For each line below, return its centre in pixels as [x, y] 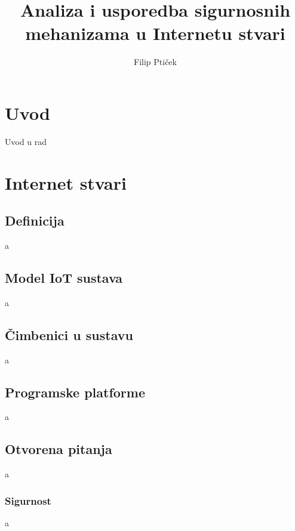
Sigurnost [28, 500]
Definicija [35, 220]
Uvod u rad [26, 141]
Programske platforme [75, 392]
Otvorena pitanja [59, 449]
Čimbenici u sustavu [69, 334]
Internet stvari [66, 182]
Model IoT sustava [64, 277]
